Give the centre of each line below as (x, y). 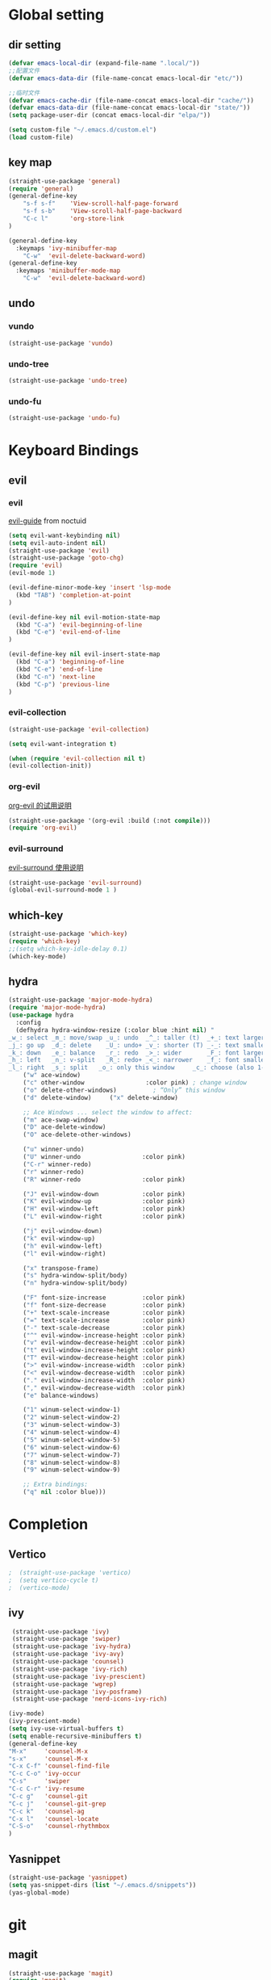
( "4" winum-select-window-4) (72, 1433)
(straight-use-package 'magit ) (61, 1973)
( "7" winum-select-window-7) (72, 1455)
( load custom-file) (41, 137)
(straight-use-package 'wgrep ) (64, 1684)
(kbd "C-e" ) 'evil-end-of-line (68, 632)
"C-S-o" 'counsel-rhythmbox (59, 1827)
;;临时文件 (24, 93)
